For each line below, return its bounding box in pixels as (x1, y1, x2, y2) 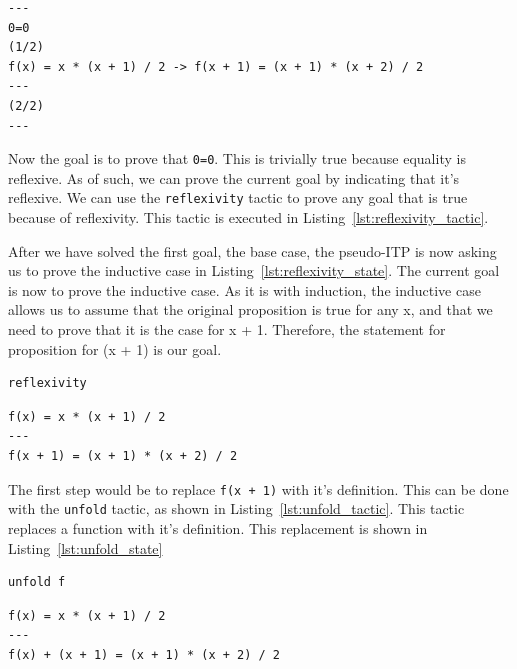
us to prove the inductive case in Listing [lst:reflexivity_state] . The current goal (8, 260, 500, 281)
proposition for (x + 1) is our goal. (8, 338, 222, 359)
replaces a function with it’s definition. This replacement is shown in (8, 517, 428, 538)
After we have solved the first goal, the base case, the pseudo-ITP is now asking (8, 240, 497, 261)
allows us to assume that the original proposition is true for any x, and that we (8, 299, 493, 320)
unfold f (8, 575, 66, 590)
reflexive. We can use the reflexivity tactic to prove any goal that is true (8, 187, 468, 208)
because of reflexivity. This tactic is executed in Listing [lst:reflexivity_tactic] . (8, 207, 489, 228)
